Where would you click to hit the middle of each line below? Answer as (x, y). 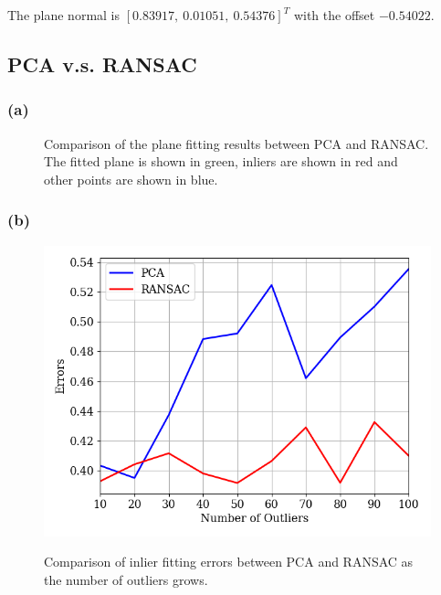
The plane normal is (64, 15)
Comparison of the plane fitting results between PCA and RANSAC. (236, 143)
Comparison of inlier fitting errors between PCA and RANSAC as (229, 562)
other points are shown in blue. (131, 179)
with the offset (334, 15)
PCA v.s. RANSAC (102, 64)
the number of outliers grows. (126, 579)
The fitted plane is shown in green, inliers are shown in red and (221, 161)
